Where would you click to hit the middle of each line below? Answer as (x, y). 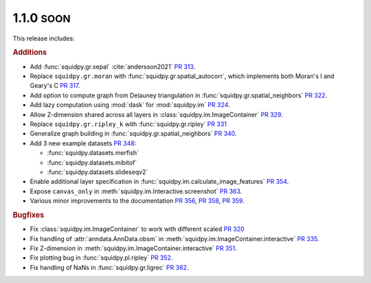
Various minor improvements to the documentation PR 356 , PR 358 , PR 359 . (137, 201)
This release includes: (44, 38)
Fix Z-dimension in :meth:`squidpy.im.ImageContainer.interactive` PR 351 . (133, 248)
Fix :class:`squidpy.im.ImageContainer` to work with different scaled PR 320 (137, 229)
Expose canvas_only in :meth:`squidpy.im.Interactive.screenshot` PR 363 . (136, 191)
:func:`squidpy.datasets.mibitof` (92, 162)
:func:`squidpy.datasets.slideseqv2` (98, 172)
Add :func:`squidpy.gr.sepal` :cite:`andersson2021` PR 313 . (113, 66)
